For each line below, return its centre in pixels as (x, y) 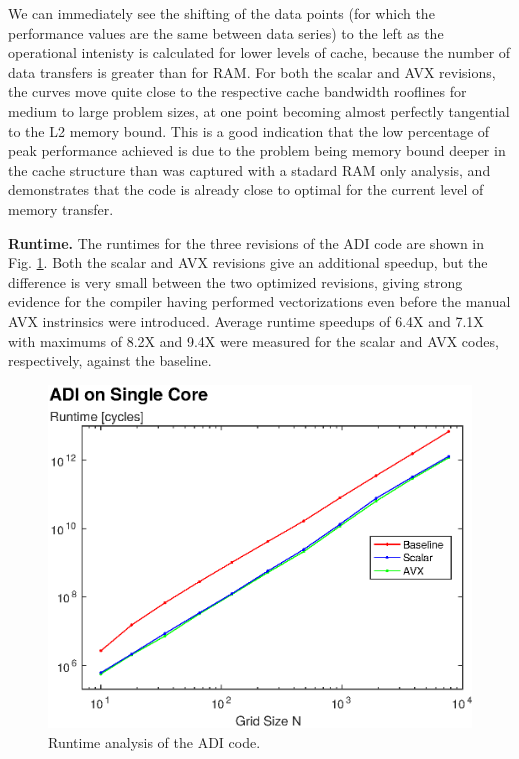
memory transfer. (61, 208)
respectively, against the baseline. (110, 360)
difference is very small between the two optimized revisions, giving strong (235, 281)
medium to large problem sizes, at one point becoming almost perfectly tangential (259, 110)
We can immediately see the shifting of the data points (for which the (221, 13)
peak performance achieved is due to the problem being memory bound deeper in (257, 150)
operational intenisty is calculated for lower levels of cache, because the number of (259, 52)
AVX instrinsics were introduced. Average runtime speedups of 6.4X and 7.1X (246, 320)
